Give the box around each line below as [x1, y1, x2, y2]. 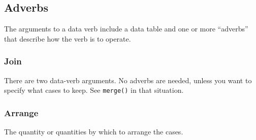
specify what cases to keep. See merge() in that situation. [4, 85, 184, 95]
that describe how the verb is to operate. [4, 33, 131, 44]
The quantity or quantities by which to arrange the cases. [4, 126, 183, 137]
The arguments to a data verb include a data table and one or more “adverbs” [4, 23, 248, 34]
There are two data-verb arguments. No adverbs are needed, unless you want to [4, 75, 252, 85]
